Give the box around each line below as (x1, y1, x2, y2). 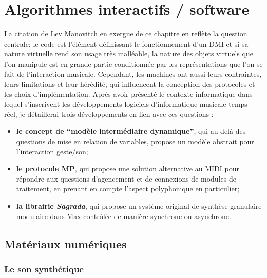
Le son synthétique (4, 262, 84, 275)
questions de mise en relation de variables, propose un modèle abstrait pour (16, 136, 254, 147)
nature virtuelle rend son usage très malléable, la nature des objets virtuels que (4, 48, 253, 59)
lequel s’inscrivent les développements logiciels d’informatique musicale (4, 98, 226, 109)
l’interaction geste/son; (16, 146, 88, 156)
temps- (228, 98, 250, 109)
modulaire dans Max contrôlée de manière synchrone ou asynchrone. (16, 210, 231, 221)
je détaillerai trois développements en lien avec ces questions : (20, 108, 214, 119)
